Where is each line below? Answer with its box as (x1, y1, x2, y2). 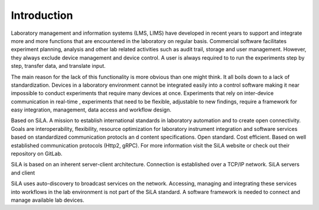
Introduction (11, 9, 73, 22)
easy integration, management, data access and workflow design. (11, 106, 171, 113)
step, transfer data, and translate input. (11, 63, 106, 70)
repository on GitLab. (11, 150, 63, 157)
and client (11, 169, 35, 176)
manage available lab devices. (11, 196, 85, 204)
